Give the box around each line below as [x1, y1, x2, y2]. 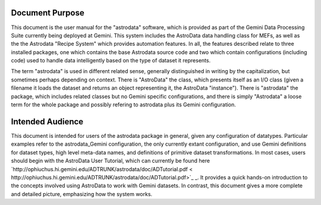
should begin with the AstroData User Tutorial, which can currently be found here [11, 157, 210, 165]
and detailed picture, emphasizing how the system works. [11, 190, 153, 197]
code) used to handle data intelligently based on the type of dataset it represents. [11, 57, 211, 64]
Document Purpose [11, 8, 84, 18]
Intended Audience [11, 116, 84, 127]
